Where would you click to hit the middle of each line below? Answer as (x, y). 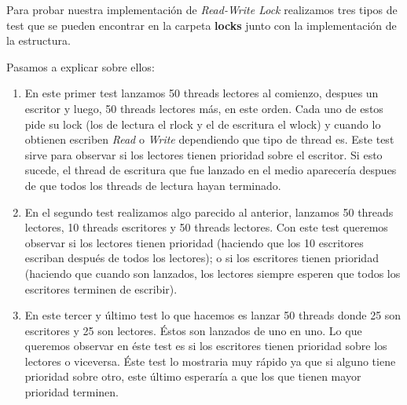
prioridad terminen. (71, 392)
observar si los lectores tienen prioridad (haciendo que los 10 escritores (194, 242)
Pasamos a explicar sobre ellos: (81, 66)
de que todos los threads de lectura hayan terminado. (153, 185)
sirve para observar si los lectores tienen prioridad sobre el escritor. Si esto (203, 154)
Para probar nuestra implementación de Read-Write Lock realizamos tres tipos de (202, 9)
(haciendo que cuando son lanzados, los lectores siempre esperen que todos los (213, 273)
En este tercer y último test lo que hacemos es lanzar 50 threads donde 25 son (213, 315)
